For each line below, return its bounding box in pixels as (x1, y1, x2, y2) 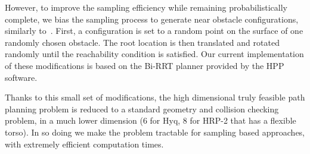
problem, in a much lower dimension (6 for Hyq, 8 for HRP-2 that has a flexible (5, 114, 296, 127)
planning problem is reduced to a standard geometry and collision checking (5, 102, 279, 115)
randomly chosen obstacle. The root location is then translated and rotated (5, 36, 280, 48)
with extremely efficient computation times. (5, 137, 164, 150)
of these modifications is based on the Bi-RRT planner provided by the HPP (5, 59, 284, 71)
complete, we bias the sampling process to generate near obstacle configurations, (5, 12, 299, 25)
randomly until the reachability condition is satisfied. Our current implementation (5, 48, 304, 60)
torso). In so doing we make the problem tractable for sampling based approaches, (5, 125, 305, 138)
